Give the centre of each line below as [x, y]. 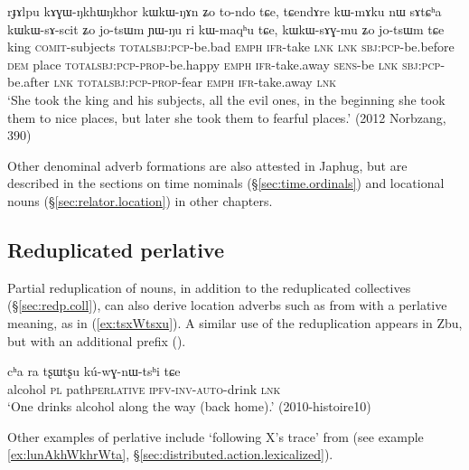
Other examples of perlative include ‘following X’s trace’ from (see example [216, 436]
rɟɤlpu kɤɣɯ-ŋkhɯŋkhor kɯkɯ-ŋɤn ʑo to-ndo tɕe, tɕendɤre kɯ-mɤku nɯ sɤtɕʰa [225, 11]
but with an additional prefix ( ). [97, 340]
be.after [28, 82]
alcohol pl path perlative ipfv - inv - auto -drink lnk [144, 388]
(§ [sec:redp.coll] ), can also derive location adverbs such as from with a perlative [227, 305]
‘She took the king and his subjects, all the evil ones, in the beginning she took [226, 99]
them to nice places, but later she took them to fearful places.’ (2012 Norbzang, [227, 117]
